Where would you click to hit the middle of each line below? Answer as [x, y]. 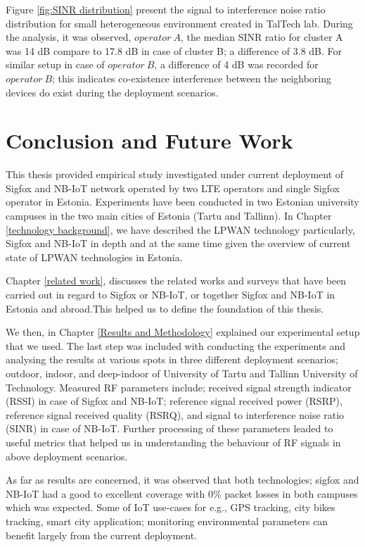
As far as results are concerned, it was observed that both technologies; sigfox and [182, 480]
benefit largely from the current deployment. [102, 535]
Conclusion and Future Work [149, 140]
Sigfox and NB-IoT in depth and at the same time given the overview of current [178, 243]
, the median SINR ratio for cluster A [262, 37]
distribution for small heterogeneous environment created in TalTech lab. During [179, 23]
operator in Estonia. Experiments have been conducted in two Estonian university [182, 202]
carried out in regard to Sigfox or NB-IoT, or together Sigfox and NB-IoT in [171, 295]
